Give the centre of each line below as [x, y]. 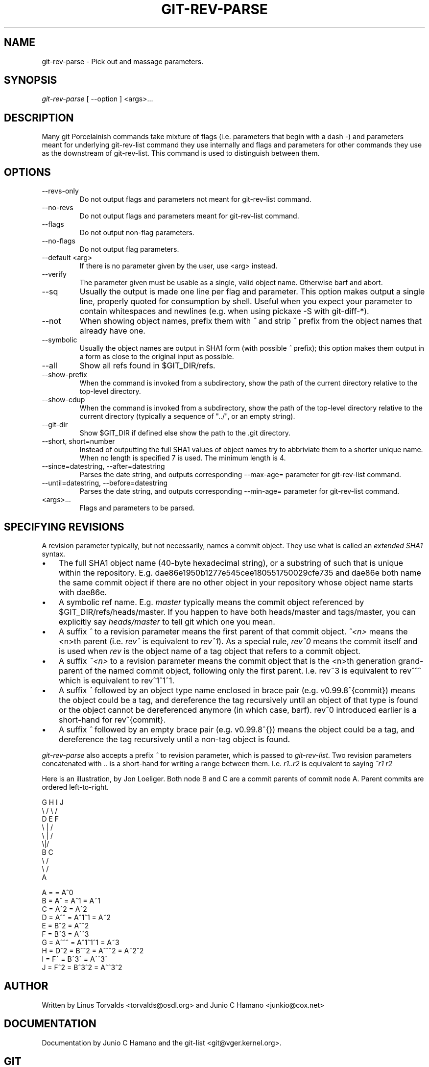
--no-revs [58, 208]
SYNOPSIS [31, 80]
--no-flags [59, 241]
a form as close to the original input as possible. [157, 357]
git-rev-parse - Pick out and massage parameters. [123, 61]
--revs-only [60, 191]
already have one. [112, 331]
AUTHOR [26, 986]
